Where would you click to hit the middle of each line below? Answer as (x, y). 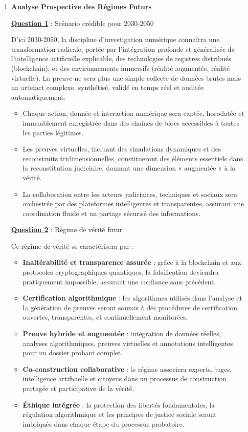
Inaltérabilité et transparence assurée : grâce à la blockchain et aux (132, 262)
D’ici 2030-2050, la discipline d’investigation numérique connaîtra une (115, 39)
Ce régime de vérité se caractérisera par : (72, 246)
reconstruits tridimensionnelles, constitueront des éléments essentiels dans (133, 158)
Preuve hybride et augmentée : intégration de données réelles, (122, 334)
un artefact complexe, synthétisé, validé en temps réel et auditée (107, 87)
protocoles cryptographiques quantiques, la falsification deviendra (121, 272)
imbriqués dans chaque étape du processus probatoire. (103, 423)
